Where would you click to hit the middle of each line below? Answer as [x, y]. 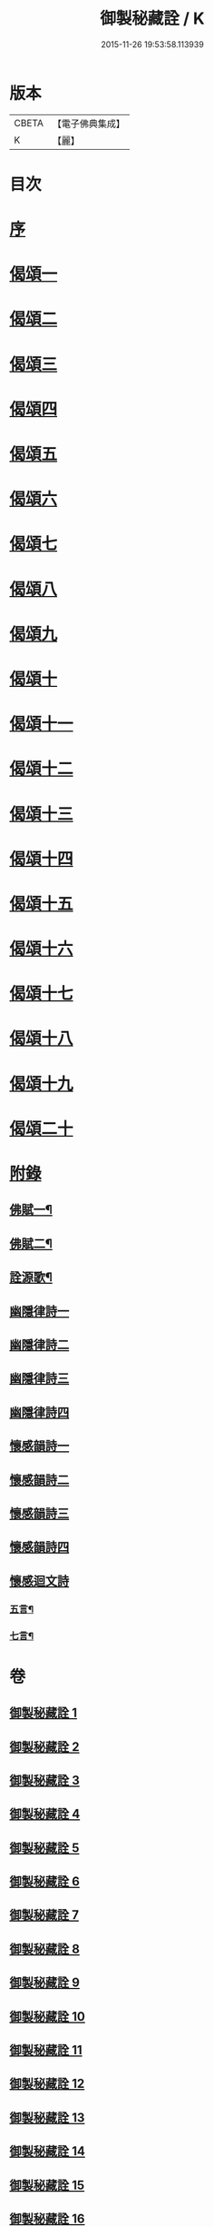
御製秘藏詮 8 [44, 1949]
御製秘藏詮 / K [152, 19]
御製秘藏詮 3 [44, 1780]
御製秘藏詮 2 [44, 1747]
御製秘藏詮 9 [44, 1983]
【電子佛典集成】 [88, 124]
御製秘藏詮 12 [47, 2084]
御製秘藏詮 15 [47, 2185]
